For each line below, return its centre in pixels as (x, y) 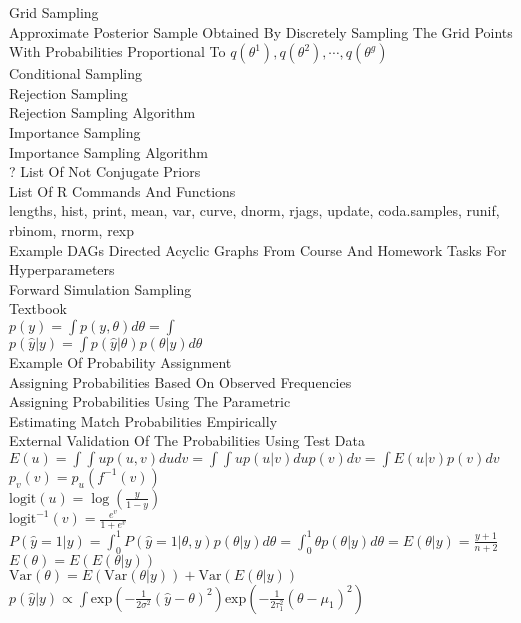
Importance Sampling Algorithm (108, 151)
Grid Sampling (54, 12)
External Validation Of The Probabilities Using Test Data (187, 440)
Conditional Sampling (76, 73)
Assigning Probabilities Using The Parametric (150, 401)
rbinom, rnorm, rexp (72, 229)
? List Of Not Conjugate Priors (105, 171)
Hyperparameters (62, 269)
